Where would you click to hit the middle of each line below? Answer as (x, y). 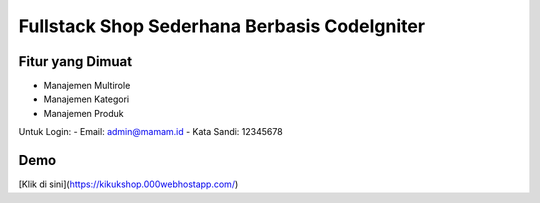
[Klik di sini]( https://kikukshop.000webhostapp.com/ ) (128, 184)
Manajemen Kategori (86, 99)
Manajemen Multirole (87, 86)
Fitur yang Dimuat (75, 61)
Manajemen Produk (83, 113)
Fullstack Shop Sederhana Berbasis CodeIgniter (221, 26)
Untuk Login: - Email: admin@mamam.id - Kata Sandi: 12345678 (151, 132)
